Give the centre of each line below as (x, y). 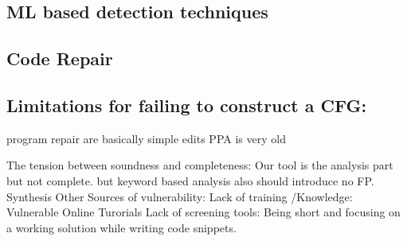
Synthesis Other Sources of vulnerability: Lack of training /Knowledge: (180, 196)
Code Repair (60, 58)
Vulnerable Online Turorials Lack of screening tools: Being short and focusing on (203, 212)
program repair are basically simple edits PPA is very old (146, 138)
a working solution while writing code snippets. (121, 227)
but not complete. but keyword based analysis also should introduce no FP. (190, 180)
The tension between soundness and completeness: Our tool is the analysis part (200, 165)
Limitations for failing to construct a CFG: (187, 105)
